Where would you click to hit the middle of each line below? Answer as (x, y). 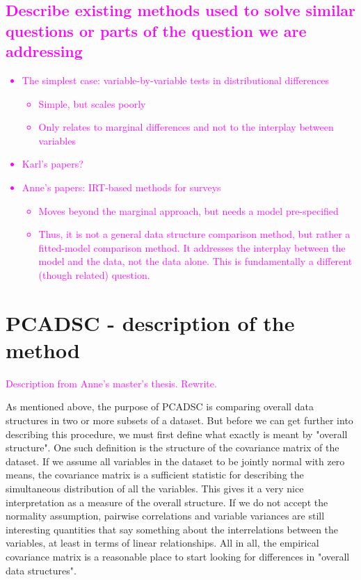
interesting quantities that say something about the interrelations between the (172, 529)
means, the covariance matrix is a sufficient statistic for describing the (155, 475)
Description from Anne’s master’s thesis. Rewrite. (111, 383)
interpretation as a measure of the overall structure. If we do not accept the (167, 502)
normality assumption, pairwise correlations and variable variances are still (165, 516)
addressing (44, 51)
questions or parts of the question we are (156, 30)
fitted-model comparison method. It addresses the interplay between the (192, 247)
